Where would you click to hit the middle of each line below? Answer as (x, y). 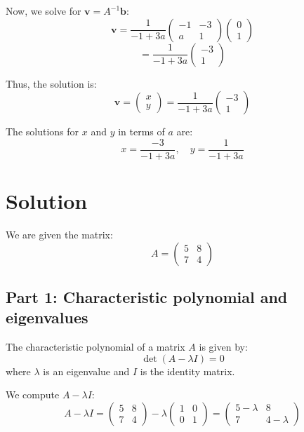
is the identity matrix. (187, 371)
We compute (33, 394)
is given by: (223, 347)
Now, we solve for (44, 11)
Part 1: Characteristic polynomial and (147, 296)
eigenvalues (47, 317)
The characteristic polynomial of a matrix (95, 347)
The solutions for (42, 131)
